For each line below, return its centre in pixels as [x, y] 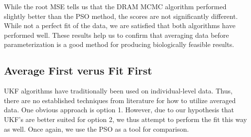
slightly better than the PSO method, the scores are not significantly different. [121, 16]
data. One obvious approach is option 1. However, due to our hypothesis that [119, 110]
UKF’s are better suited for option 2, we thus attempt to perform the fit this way [125, 119]
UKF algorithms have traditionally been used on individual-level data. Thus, [118, 91]
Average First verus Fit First [78, 70]
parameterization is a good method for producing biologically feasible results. [119, 44]
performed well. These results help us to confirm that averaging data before [117, 35]
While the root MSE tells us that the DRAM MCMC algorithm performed [115, 6]
